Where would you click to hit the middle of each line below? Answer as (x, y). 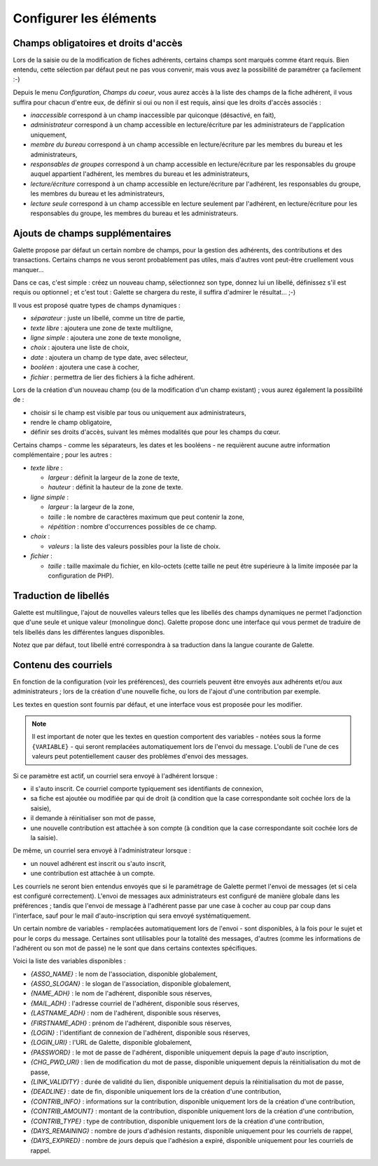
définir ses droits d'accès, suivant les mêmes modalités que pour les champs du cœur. (155, 432)
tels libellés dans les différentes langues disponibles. (89, 632)
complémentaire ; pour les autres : (62, 455)
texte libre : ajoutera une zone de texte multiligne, (101, 328)
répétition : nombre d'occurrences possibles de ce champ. (132, 527)
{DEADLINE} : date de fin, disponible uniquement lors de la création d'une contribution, (156, 1092)
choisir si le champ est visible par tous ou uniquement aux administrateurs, (138, 412)
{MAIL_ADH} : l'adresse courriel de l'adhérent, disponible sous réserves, (135, 1003)
